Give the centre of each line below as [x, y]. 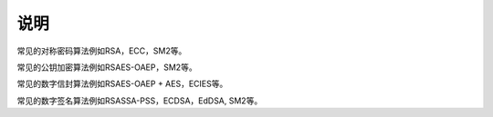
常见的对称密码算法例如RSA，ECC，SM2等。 [102, 51]
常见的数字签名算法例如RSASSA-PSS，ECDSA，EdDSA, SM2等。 [140, 101]
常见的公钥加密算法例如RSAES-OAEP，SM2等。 [107, 67]
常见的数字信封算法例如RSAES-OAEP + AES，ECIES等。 [122, 84]
